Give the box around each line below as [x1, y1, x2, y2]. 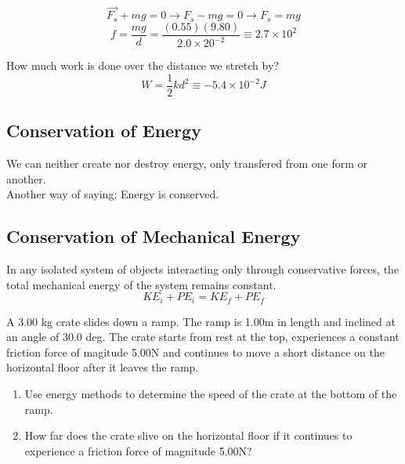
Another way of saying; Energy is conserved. [6, 186, 219, 202]
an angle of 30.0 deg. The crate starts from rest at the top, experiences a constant [6, 328, 400, 345]
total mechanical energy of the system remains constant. [6, 276, 277, 292]
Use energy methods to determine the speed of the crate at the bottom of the [24, 385, 397, 401]
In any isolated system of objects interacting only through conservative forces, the [6, 260, 400, 277]
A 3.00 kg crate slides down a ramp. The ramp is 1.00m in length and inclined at [6, 313, 396, 329]
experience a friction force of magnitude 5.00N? [24, 442, 252, 459]
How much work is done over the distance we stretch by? [6, 57, 279, 74]
